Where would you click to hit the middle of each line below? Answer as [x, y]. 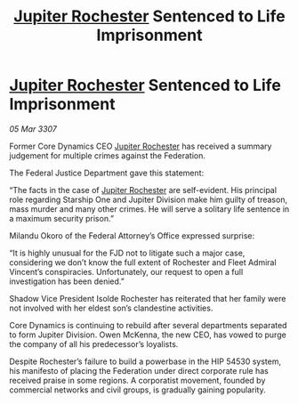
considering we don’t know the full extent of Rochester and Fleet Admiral [143, 262]
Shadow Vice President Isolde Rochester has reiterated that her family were [148, 298]
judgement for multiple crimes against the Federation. [108, 155]
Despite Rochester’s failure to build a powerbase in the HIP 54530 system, [145, 361]
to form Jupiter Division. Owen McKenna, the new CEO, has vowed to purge [148, 335]
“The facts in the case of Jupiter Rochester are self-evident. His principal [143, 190]
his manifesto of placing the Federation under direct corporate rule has [139, 370]
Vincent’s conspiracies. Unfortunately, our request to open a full [126, 271]
